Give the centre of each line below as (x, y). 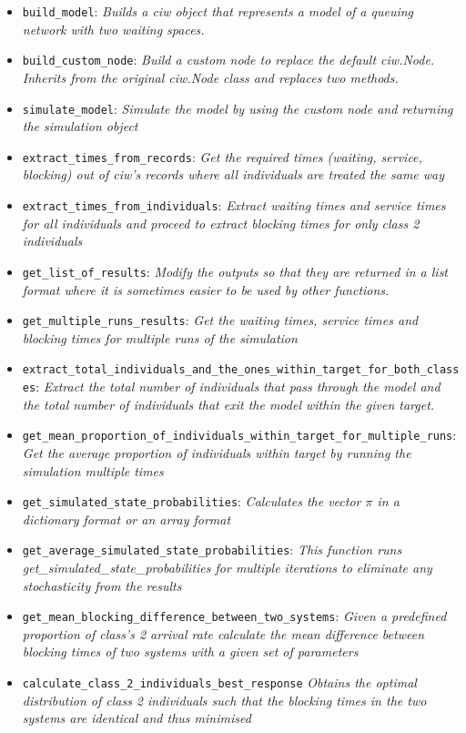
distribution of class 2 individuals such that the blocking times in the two (224, 700)
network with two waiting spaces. (113, 29)
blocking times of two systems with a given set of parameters (190, 652)
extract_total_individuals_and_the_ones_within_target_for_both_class (241, 370)
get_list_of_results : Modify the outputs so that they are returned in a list (235, 271)
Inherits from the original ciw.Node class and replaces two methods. (210, 77)
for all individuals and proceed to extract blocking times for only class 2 (221, 223)
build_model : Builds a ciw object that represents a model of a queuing (218, 11)
